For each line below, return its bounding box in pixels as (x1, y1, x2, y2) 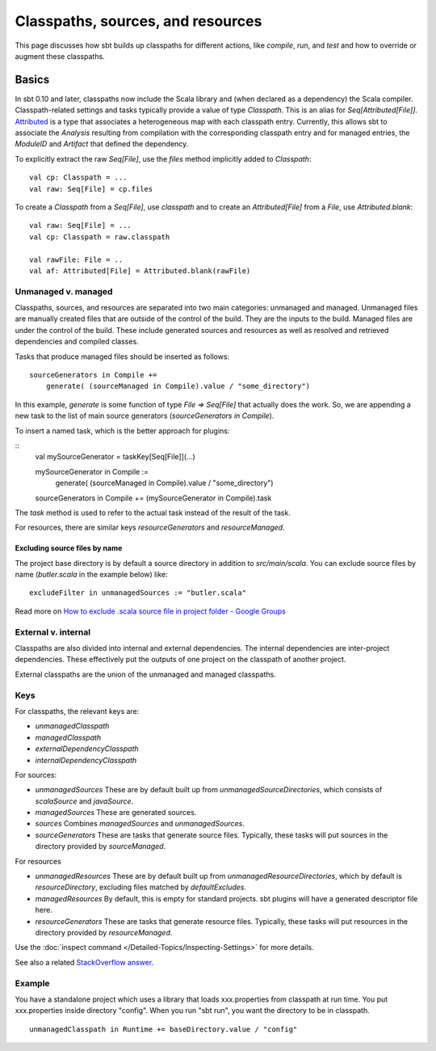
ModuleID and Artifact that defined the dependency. (15, 139, 189, 149)
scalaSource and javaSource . (35, 796, 134, 806)
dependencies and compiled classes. (15, 336, 139, 347)
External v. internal (15, 627, 91, 638)
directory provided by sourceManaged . (35, 842, 166, 851)
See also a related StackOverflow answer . (15, 957, 154, 967)
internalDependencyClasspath (35, 755, 137, 765)
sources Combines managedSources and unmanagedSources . (35, 819, 245, 829)
